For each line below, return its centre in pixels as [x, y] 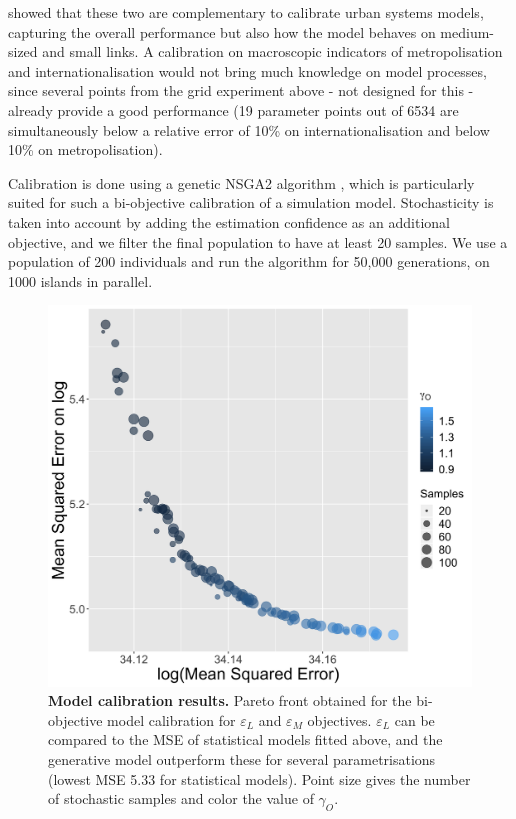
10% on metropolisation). [85, 149]
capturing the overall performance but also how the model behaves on [222, 31]
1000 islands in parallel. [80, 280]
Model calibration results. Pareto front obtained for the [230, 700]
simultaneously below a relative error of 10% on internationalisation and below [249, 129]
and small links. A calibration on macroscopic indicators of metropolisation [272, 51]
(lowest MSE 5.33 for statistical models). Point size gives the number [259, 778]
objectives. [339, 719]
